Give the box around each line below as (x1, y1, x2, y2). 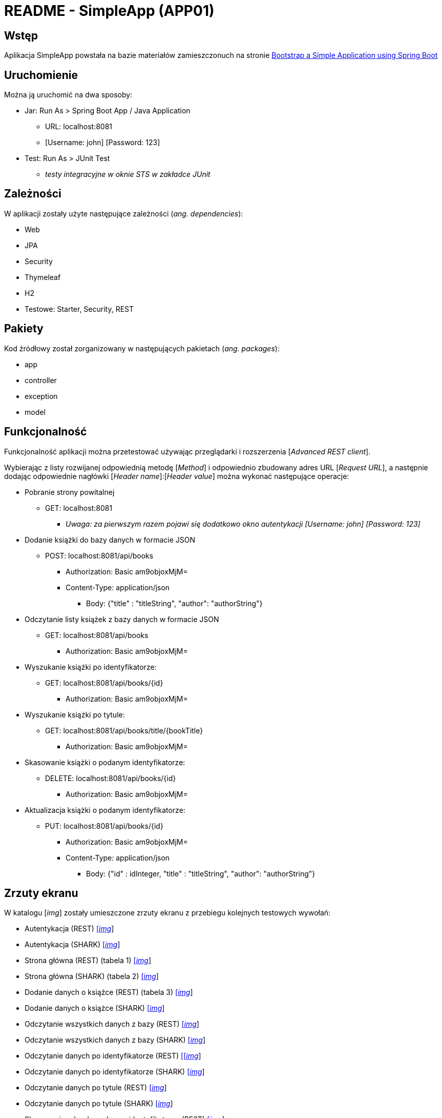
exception (25, 391, 58, 401)
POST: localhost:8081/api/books (45, 551, 154, 560)
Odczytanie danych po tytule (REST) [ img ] (25, 1083, 167, 1092)
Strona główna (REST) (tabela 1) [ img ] (25, 956, 151, 965)
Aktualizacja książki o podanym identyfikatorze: (25, 805, 185, 814)
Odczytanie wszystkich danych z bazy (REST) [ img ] (25, 1020, 199, 1029)
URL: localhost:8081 (45, 122, 113, 131)
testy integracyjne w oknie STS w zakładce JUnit (45, 170, 211, 179)
